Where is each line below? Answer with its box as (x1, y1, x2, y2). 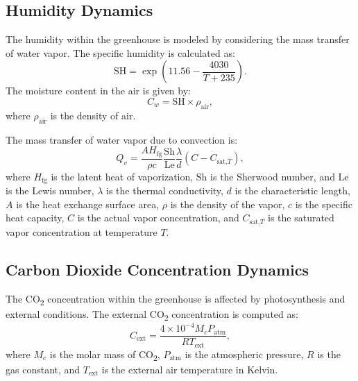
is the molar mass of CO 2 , (49, 346, 160, 363)
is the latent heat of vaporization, (51, 169, 194, 183)
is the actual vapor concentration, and (77, 210, 239, 225)
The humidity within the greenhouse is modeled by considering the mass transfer (6, 32, 350, 46)
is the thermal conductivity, (106, 183, 223, 198)
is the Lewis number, (6, 183, 94, 198)
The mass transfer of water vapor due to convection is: (6, 132, 238, 146)
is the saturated (268, 210, 334, 225)
